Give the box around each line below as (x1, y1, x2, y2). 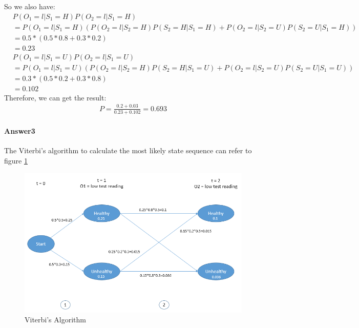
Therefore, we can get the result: (4, 92, 107, 102)
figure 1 (4, 155, 28, 166)
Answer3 (4, 126, 35, 136)
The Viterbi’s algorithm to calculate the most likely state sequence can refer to (4, 145, 252, 156)
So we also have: (4, 1, 55, 11)
